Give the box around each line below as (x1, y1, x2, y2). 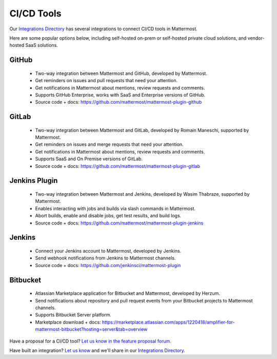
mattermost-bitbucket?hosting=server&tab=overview (35, 326, 148, 332)
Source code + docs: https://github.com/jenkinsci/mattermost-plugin (35, 262, 181, 268)
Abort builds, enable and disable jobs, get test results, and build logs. (35, 213, 182, 219)
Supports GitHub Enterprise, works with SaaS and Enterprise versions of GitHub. (35, 91, 206, 98)
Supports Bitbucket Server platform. (35, 312, 111, 318)
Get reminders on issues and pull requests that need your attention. (35, 78, 178, 84)
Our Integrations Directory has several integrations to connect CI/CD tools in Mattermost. (9, 26, 197, 32)
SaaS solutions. (25, 42, 58, 48)
